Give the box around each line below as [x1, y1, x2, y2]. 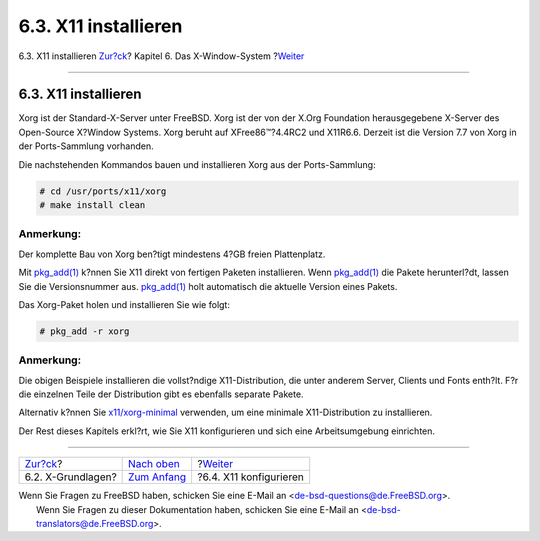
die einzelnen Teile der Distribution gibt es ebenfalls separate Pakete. [18, 388, 304, 400]
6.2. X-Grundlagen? [24, 470, 117, 484]
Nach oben [128, 457, 180, 471]
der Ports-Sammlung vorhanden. [18, 140, 154, 152]
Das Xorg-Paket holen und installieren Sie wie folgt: [18, 298, 230, 310]
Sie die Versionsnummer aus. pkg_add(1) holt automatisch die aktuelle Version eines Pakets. [18, 280, 398, 292]
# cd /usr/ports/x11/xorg [39, 185, 167, 197]
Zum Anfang [128, 470, 187, 484]
